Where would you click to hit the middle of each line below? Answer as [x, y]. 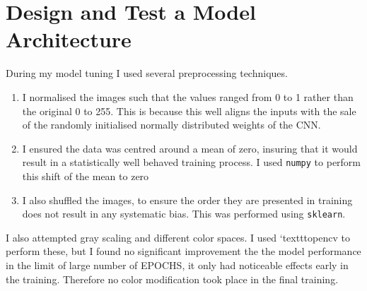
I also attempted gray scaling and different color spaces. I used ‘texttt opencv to [178, 237]
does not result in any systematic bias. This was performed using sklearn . [184, 214]
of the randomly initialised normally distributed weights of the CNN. [171, 125]
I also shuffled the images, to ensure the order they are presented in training [187, 200]
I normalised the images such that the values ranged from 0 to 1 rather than [188, 96]
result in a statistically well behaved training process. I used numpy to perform [192, 162]
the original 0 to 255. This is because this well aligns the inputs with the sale [189, 111]
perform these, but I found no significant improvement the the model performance [183, 251]
